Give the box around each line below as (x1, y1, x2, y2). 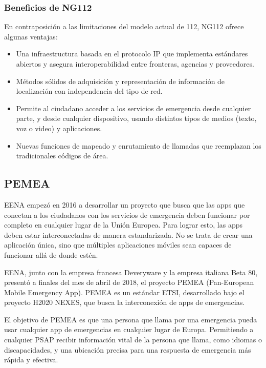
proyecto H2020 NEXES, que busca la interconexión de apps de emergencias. (4, 297, 245, 308)
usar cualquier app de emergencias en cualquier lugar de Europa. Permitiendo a (4, 324, 254, 335)
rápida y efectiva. (4, 354, 58, 365)
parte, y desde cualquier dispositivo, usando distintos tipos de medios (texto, (16, 113, 257, 124)
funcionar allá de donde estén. (4, 249, 98, 260)
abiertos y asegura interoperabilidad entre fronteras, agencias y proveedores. (16, 58, 254, 69)
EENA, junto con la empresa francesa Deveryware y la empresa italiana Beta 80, (4, 267, 258, 277)
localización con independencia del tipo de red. (16, 86, 163, 96)
